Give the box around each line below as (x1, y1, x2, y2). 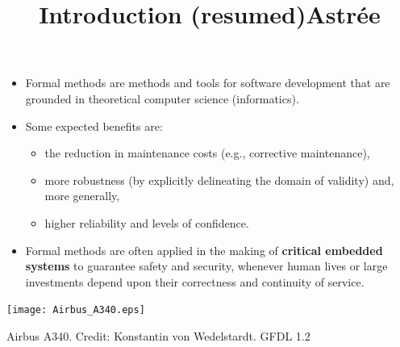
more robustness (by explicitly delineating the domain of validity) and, (44, 171, 394, 188)
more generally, (44, 187, 120, 204)
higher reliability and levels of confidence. (44, 214, 249, 231)
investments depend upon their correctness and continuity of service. (25, 273, 365, 290)
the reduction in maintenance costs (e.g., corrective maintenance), (44, 144, 370, 161)
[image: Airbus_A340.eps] (6, 304, 145, 316)
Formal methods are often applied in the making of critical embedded (25, 241, 383, 258)
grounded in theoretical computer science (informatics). (25, 90, 299, 107)
